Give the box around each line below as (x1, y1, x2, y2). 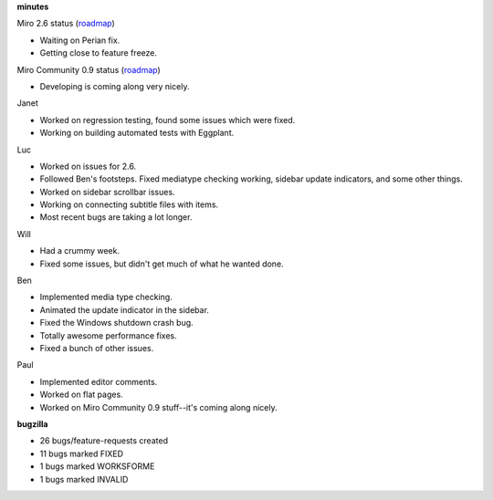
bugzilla (16, 418, 48, 429)
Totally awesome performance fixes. (39, 329, 177, 341)
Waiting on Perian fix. (39, 35, 121, 46)
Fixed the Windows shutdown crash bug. (39, 318, 194, 328)
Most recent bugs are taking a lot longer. (39, 212, 193, 223)
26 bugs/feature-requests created (39, 435, 169, 446)
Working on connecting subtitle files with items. (39, 199, 219, 210)
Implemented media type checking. (39, 292, 173, 303)
